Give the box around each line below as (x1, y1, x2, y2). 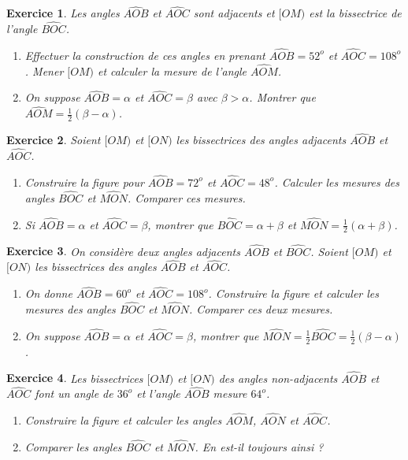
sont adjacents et (193, 5, 275, 21)
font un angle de (35, 385, 113, 402)
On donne (24, 285, 72, 302)
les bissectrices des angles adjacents (176, 132, 347, 148)
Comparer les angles (24, 438, 122, 454)
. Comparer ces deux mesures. (188, 301, 333, 317)
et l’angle (136, 385, 180, 402)
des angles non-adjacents (218, 369, 338, 386)
